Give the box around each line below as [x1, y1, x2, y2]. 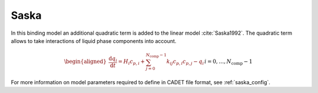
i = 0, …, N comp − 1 [204, 58, 253, 66]
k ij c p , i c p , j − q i [166, 58, 204, 66]
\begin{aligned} [64, 58, 107, 65]
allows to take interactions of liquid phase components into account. [11, 37, 177, 44]
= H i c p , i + [118, 58, 145, 66]
